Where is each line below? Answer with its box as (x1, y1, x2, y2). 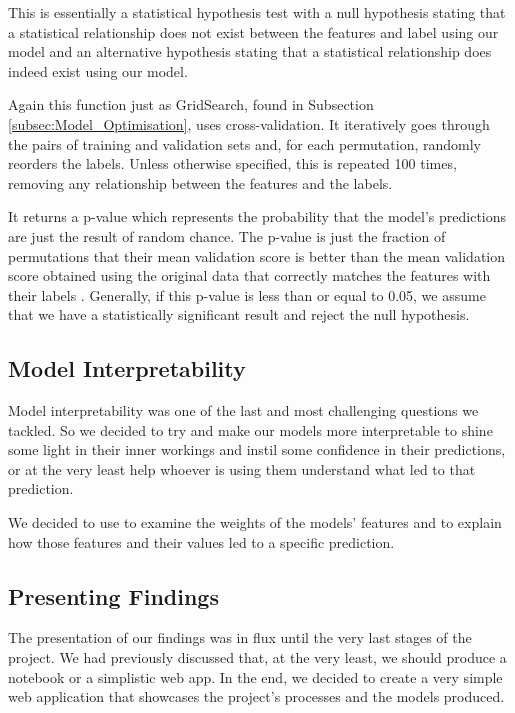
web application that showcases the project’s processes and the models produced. (8, 686, 505, 707)
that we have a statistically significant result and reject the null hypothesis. (8, 304, 470, 325)
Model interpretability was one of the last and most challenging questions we (8, 400, 479, 421)
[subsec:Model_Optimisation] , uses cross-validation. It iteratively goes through (8, 113, 490, 134)
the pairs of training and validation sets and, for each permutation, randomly (8, 133, 481, 154)
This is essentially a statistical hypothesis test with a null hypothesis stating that (8, 2, 506, 22)
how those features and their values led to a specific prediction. (8, 531, 395, 552)
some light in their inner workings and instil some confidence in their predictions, (8, 439, 506, 460)
